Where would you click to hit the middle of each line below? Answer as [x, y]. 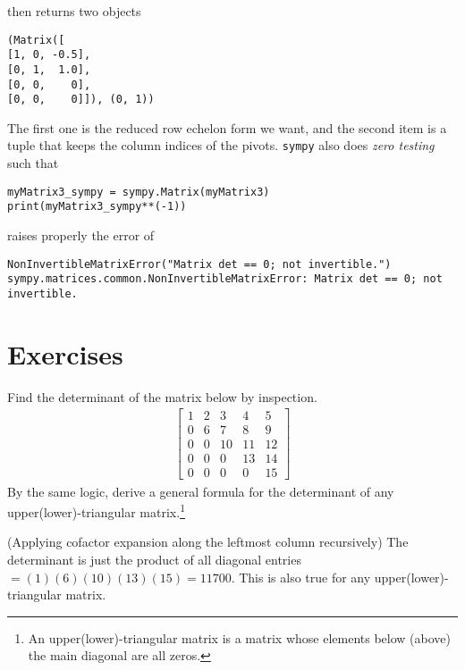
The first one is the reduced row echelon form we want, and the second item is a [227, 127]
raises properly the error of [81, 235]
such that [33, 163]
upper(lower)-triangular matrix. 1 [96, 511]
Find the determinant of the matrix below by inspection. [162, 396]
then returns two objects [74, 11]
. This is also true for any [301, 577]
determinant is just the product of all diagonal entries [154, 559]
